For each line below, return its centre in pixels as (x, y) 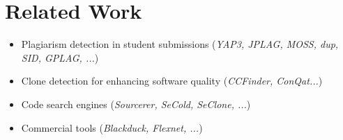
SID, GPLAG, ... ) (60, 57)
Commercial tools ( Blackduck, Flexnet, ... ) (112, 127)
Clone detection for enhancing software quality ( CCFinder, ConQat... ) (172, 81)
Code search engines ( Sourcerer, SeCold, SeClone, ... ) (136, 104)
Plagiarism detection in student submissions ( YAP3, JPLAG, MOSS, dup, (180, 44)
